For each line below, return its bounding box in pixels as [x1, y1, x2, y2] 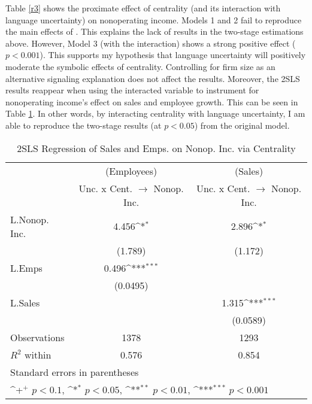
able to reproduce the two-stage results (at [5, 119, 162, 131]
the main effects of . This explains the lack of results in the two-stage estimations [5, 25, 304, 38]
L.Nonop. [10, 212, 49, 226]
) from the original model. [194, 119, 290, 131]
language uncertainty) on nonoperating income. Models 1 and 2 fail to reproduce [5, 13, 302, 26]
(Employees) [105, 163, 157, 178]
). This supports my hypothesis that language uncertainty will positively [40, 48, 306, 61]
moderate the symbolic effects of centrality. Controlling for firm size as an [5, 60, 275, 72]
